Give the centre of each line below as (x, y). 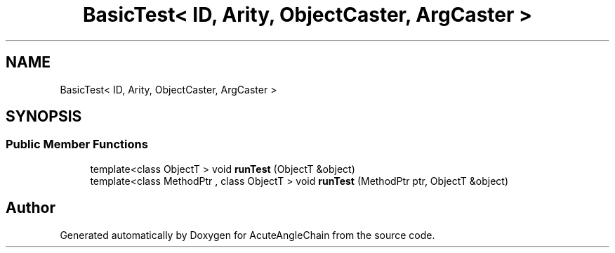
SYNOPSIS (44, 117)
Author (31, 208)
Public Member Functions (77, 144)
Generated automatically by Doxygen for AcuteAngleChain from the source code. (247, 235)
